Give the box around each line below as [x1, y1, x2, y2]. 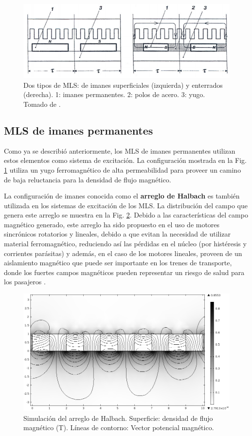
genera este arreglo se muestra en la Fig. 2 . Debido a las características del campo [4, 210, 248, 220]
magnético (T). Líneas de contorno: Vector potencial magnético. [23, 422, 214, 433]
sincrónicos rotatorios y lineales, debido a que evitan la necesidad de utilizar [4, 229, 231, 239]
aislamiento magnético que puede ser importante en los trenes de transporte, [4, 258, 232, 268]
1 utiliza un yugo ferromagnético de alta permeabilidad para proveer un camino [4, 164, 241, 175]
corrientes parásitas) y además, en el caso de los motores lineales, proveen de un [4, 248, 242, 258]
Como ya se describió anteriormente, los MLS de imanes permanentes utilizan [4, 145, 235, 156]
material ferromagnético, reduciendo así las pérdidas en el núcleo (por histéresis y [4, 238, 247, 249]
